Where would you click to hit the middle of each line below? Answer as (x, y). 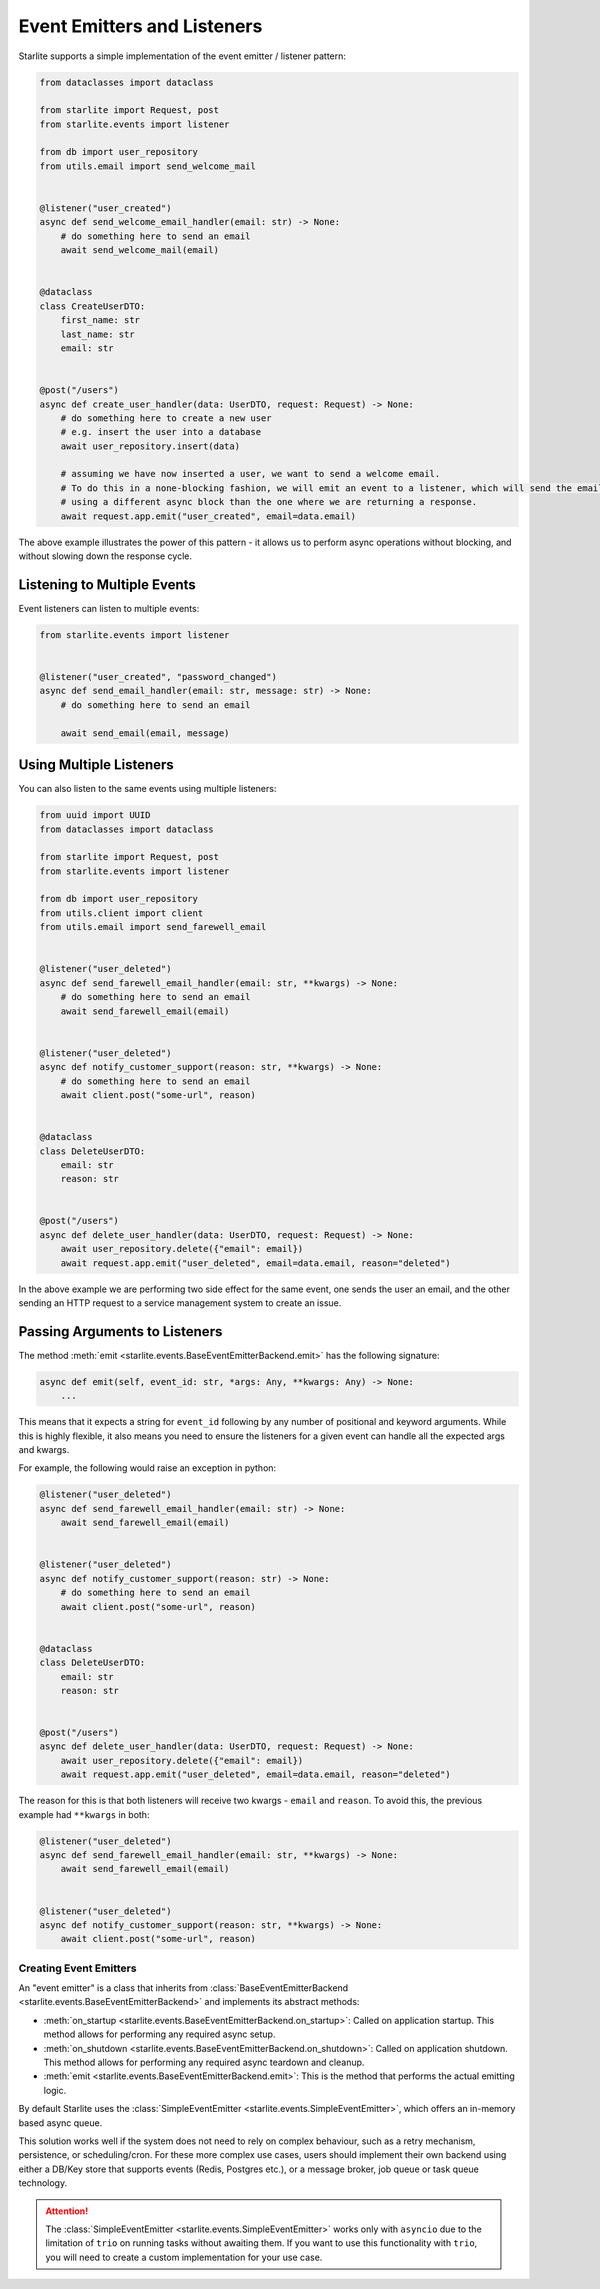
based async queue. (60, 2122)
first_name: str (100, 320)
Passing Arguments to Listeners (120, 1331)
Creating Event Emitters (77, 1968)
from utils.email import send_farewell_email (153, 927)
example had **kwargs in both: (84, 1814)
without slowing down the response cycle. (105, 556)
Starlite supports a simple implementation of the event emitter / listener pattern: (182, 56)
